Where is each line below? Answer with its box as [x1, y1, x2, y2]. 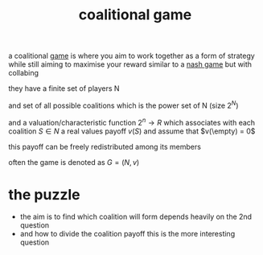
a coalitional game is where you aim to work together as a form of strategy [8, 51, 255, 61]
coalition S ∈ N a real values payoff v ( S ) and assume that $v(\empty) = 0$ [8, 126, 256, 136]
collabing [8, 68, 39, 78]
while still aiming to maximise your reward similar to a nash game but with [8, 60, 252, 69]
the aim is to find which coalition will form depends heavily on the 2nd [19, 212, 252, 222]
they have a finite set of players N [8, 84, 120, 93]
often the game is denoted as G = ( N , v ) [8, 157, 140, 167]
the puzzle [8, 185, 80, 204]
